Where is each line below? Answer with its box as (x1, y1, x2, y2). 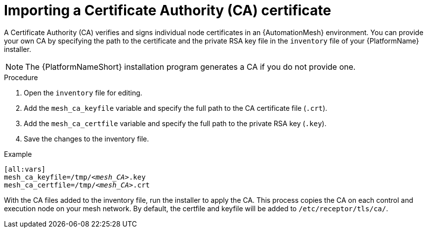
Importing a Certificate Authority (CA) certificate (4, 2, 332, 19)
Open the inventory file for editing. (24, 88, 142, 97)
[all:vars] (4, 165, 46, 173)
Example (4, 149, 32, 158)
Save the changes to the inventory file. (24, 134, 149, 143)
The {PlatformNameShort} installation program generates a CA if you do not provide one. (25, 61, 356, 72)
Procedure (4, 73, 38, 82)
